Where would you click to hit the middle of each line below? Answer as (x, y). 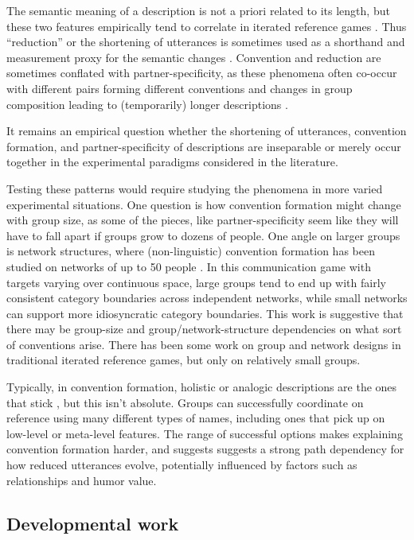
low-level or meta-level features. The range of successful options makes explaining (205, 433)
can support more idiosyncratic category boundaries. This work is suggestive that (205, 313)
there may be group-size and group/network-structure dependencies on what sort (204, 329)
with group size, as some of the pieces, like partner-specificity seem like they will (203, 220)
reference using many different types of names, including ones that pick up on (196, 418)
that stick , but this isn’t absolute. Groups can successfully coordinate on (185, 402)
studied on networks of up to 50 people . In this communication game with (189, 266)
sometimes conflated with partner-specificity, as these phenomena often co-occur (202, 73)
